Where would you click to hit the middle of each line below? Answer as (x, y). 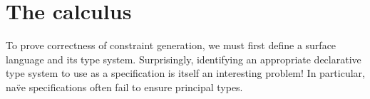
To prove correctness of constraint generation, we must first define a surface (171, 45)
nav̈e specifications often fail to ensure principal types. (124, 87)
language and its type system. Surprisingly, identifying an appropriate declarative (184, 59)
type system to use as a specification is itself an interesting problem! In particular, (185, 73)
